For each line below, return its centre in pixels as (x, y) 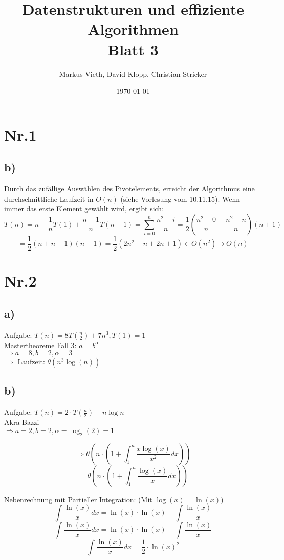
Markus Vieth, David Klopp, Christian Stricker (133, 73)
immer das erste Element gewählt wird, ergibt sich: (84, 209)
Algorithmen (133, 29)
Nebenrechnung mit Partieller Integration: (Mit (78, 499)
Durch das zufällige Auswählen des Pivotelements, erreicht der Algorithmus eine (129, 189)
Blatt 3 (133, 49)
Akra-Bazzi (22, 422)
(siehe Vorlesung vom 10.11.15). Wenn (180, 198)
